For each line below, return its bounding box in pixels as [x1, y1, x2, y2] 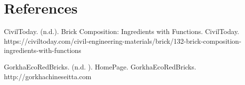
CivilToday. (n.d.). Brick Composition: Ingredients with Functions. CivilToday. [4, 26, 240, 36]
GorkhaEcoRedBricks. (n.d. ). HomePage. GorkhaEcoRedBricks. [4, 61, 196, 71]
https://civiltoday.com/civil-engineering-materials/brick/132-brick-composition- [4, 35, 242, 46]
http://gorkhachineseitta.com [4, 71, 92, 81]
